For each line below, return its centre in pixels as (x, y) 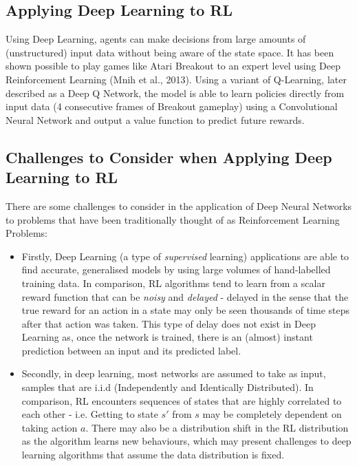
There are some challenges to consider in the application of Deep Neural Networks (179, 205)
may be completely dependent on (272, 414)
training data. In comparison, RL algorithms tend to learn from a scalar (173, 283)
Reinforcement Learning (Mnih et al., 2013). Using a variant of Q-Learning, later (176, 79)
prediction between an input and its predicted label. (131, 350)
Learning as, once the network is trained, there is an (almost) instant (167, 337)
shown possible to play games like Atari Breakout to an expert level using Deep (173, 66)
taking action (50, 427)
